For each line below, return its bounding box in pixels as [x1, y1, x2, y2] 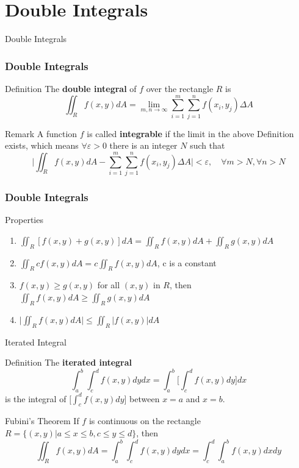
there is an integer [109, 139, 178, 152]
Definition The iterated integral [5, 356, 132, 369]
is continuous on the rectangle [88, 414, 201, 427]
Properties [5, 213, 43, 226]
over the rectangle [146, 82, 214, 94]
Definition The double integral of [5, 82, 137, 94]
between [129, 392, 160, 405]
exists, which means [5, 139, 79, 152]
